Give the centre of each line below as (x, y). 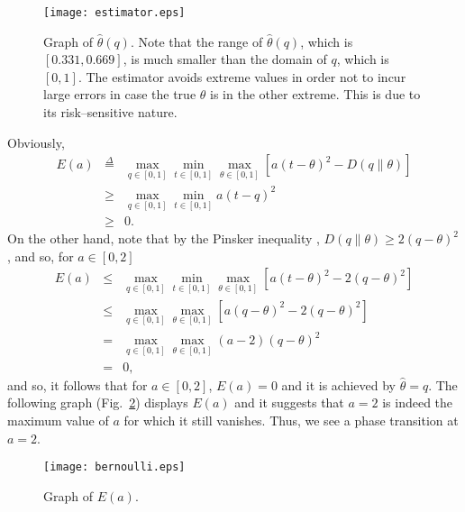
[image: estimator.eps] (114, 13)
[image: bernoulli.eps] (114, 467)
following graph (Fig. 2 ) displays (98, 402)
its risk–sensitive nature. (110, 112)
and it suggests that (289, 402)
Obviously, (36, 142)
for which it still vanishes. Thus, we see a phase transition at (291, 420)
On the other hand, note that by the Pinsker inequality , (164, 238)
